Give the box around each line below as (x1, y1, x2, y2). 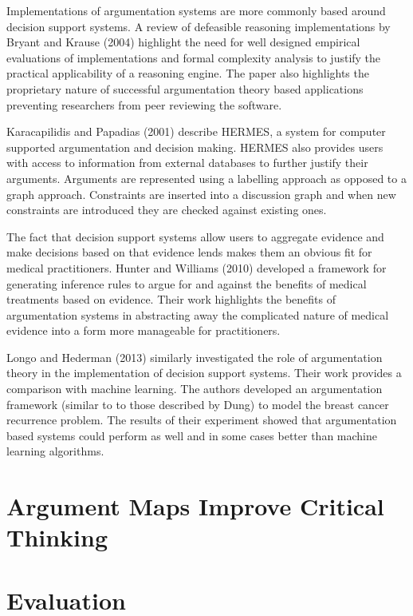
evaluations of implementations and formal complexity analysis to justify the (6, 49, 381, 66)
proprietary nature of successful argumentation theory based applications (6, 80, 364, 97)
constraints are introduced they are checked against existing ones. (6, 201, 327, 218)
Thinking (6, 521, 108, 554)
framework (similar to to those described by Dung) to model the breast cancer (6, 395, 389, 412)
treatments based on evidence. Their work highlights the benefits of (6, 291, 336, 308)
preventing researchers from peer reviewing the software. (6, 96, 282, 113)
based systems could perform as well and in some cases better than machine (6, 427, 377, 443)
